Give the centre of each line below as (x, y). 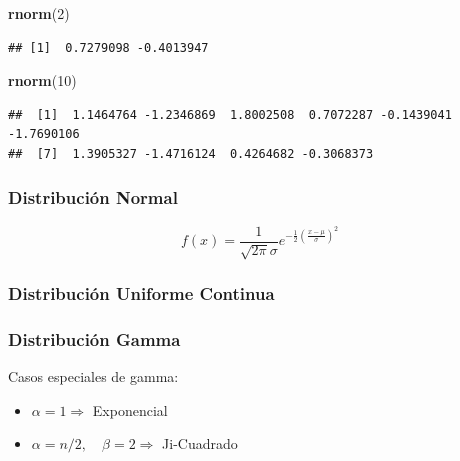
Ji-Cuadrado (200, 443)
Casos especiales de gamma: (93, 376)
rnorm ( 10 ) (42, 80)
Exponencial (130, 409)
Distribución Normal (93, 197)
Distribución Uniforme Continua (141, 293)
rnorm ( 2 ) (39, 13)
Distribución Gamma (94, 339)
